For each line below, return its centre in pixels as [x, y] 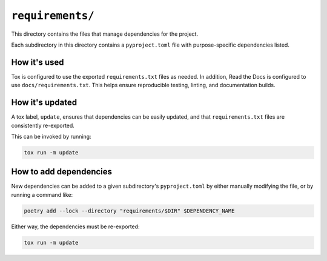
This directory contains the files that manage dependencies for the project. [105, 34]
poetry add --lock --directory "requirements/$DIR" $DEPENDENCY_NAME [129, 211]
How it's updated [44, 103]
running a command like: [42, 194]
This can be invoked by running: [51, 136]
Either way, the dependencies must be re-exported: [75, 226]
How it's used [38, 62]
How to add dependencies [61, 172]
